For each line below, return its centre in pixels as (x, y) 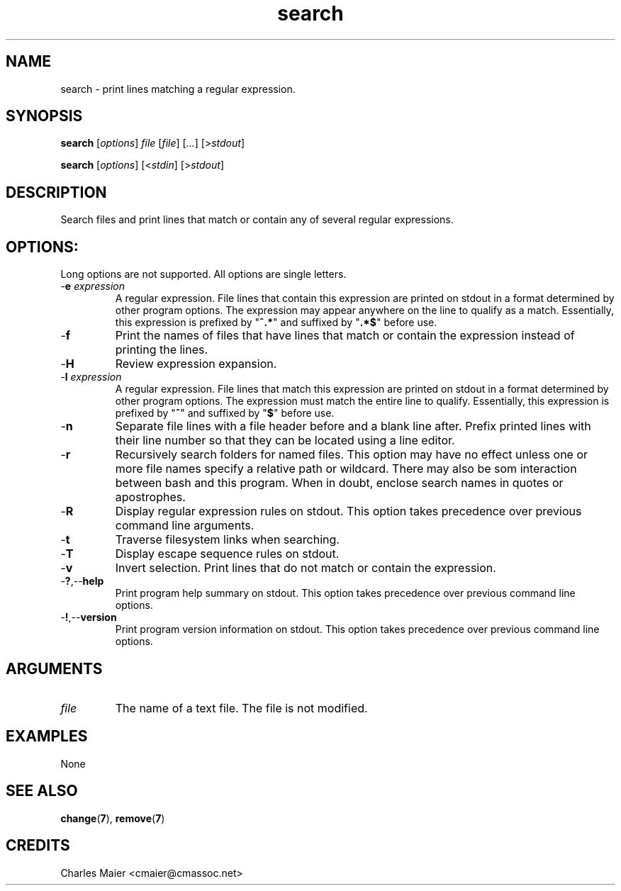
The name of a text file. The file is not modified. (241, 708)
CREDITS (38, 846)
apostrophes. (150, 497)
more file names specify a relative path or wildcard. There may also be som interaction (346, 469)
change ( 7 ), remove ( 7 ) (113, 818)
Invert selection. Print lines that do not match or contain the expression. (306, 568)
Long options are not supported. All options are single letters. (203, 274)
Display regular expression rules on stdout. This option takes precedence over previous (348, 511)
